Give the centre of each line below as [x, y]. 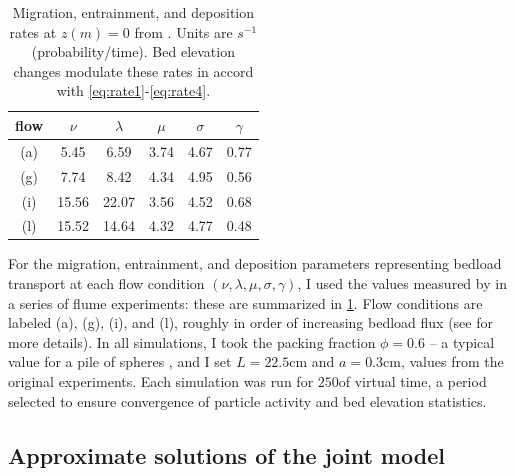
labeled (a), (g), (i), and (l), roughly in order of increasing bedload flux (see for [250, 322]
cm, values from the [443, 361]
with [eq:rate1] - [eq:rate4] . [133, 90]
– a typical [462, 341]
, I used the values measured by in [402, 283]
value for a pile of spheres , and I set [120, 361]
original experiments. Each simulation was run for [161, 381]
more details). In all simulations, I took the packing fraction [192, 341]
